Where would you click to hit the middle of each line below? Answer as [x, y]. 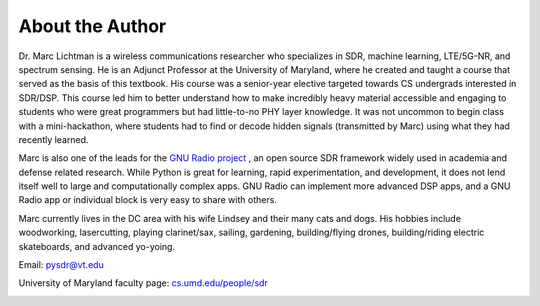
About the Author [92, 26]
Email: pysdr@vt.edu [61, 265]
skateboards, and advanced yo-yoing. [96, 246]
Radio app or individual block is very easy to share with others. [147, 200]
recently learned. [53, 139]
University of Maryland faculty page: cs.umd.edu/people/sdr [143, 283]
